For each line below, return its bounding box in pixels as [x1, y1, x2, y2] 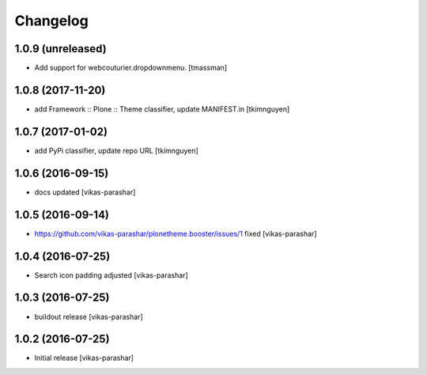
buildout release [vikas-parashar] [34, 312, 143, 321]
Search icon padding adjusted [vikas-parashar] [34, 270, 189, 280]
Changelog [14, 12, 89, 29]
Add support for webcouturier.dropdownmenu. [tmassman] [34, 63, 228, 73]
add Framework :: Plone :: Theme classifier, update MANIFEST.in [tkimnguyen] [34, 104, 290, 114]
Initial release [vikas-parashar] [34, 353, 134, 363]
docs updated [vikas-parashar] [34, 187, 136, 197]
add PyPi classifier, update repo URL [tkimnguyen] [34, 146, 199, 155]
